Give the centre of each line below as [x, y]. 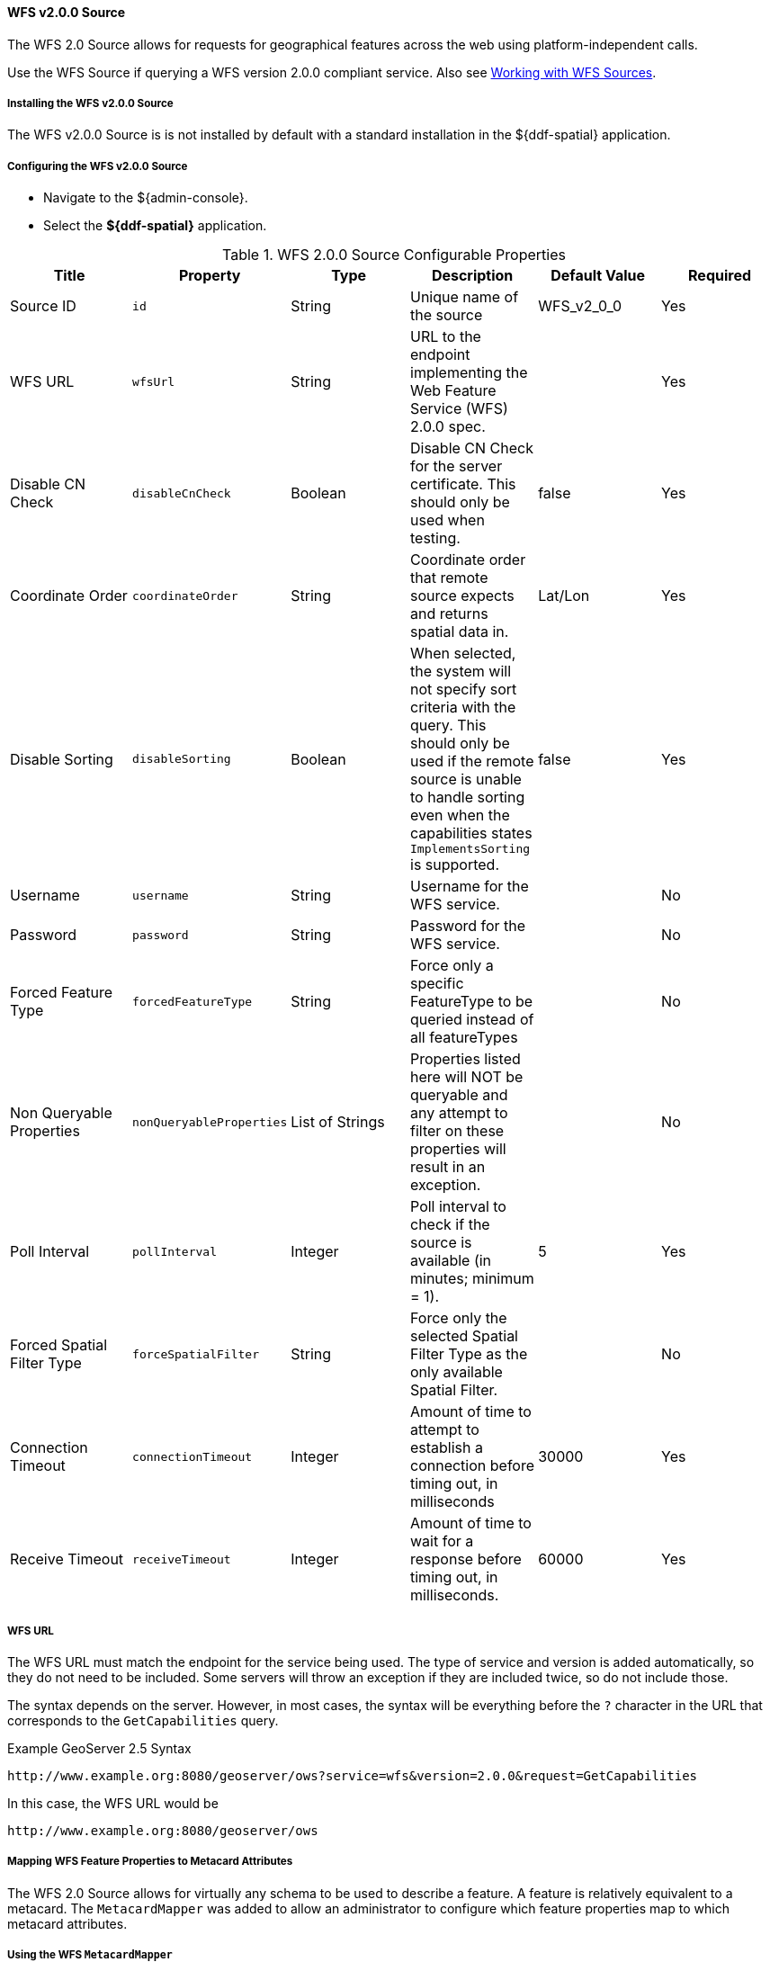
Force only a [452, 966]
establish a [447, 1448]
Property [210, 276]
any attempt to [459, 1113]
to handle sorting [468, 797]
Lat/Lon [564, 596]
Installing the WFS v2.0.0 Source [90, 103]
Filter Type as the [469, 1354]
